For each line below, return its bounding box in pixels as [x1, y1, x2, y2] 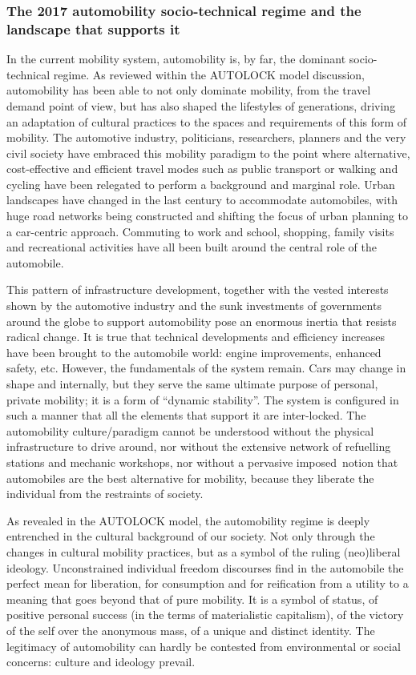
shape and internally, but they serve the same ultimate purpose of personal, [6, 376, 378, 392]
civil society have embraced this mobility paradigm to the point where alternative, [6, 144, 410, 161]
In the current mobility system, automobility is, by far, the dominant [6, 50, 346, 67]
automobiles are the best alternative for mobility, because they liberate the [6, 469, 374, 486]
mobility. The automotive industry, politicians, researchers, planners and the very [6, 129, 406, 146]
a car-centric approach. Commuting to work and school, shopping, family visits [6, 223, 394, 239]
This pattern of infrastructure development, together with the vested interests [6, 281, 389, 298]
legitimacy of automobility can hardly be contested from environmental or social [6, 637, 401, 654]
